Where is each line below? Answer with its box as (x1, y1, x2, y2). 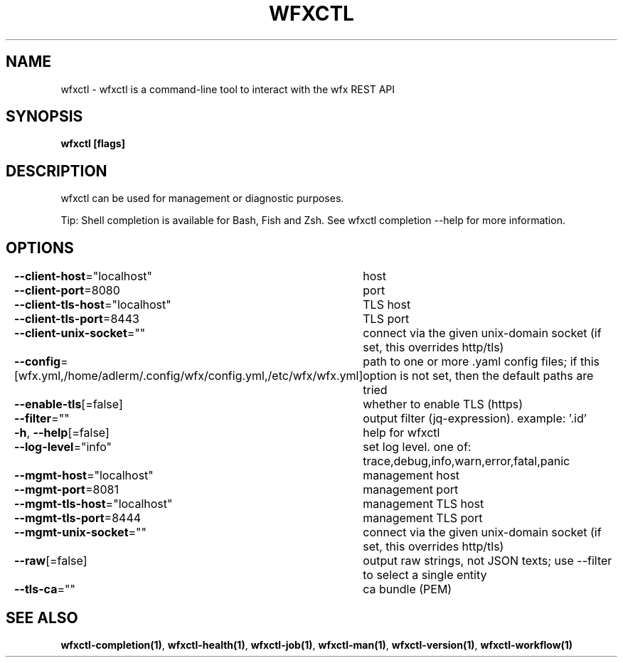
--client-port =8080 (14, 283, 120, 298)
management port (363, 482, 459, 497)
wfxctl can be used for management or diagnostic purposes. (60, 192, 344, 205)
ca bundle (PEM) (363, 582, 452, 597)
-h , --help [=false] (14, 425, 110, 440)
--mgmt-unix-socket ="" (14, 525, 147, 540)
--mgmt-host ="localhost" (14, 468, 154, 483)
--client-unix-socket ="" (14, 326, 146, 341)
